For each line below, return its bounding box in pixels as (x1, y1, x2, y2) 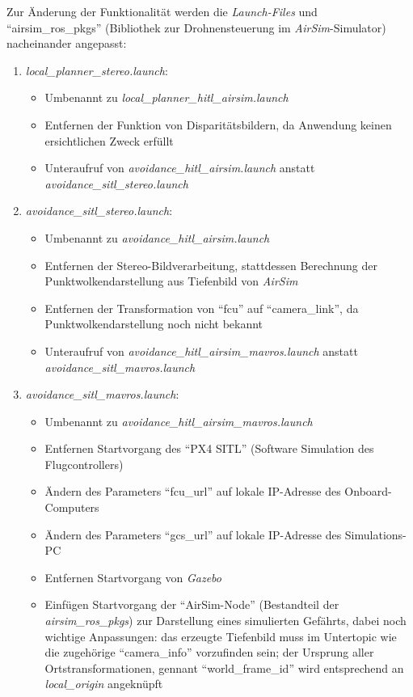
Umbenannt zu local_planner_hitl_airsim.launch (44, 89, 289, 106)
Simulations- (344, 526, 407, 543)
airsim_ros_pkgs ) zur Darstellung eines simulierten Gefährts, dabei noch (44, 612, 407, 629)
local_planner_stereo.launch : (25, 61, 168, 78)
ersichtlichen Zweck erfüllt (44, 132, 174, 149)
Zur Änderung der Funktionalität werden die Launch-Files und (6, 3, 318, 19)
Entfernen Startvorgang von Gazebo (44, 568, 221, 585)
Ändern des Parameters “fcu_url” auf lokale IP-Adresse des (44, 483, 341, 500)
